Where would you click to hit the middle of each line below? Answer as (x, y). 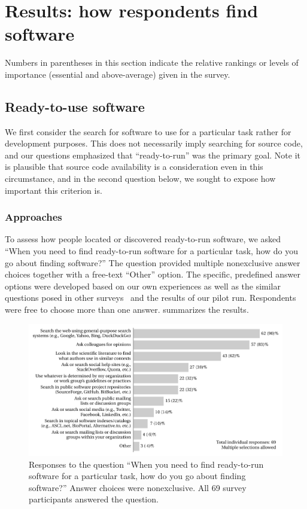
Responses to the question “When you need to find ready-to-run (146, 464)
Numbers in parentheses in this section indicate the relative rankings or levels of (152, 63)
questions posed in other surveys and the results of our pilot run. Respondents (151, 298)
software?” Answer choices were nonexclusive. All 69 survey (138, 487)
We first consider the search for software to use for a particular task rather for (148, 131)
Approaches (34, 217)
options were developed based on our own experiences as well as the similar (143, 286)
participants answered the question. (94, 499)
